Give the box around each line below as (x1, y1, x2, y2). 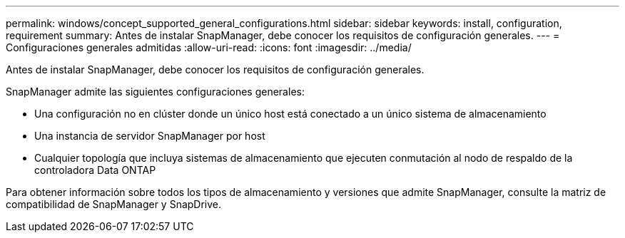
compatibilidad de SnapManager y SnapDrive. (6, 198, 222, 210)
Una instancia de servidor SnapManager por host (34, 130, 265, 142)
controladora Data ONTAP (34, 164, 156, 176)
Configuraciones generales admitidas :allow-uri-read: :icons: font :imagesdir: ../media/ (6, 41, 412, 53)
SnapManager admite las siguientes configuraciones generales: (6, 86, 305, 98)
